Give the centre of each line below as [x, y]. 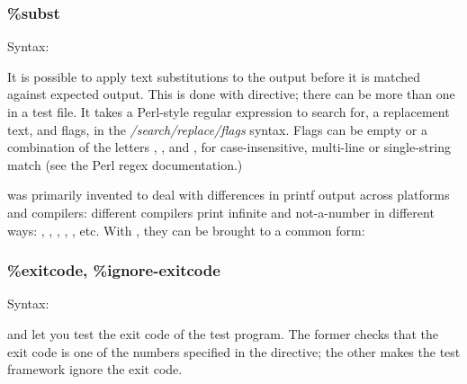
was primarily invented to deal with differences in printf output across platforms [229, 195]
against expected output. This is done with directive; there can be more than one [231, 94]
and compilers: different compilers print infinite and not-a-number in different [221, 212]
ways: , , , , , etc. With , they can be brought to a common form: [186, 230]
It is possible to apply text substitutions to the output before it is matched [214, 76]
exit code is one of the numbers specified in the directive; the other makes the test [234, 351]
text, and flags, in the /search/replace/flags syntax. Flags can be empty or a [217, 129]
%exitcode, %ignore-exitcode [114, 270]
